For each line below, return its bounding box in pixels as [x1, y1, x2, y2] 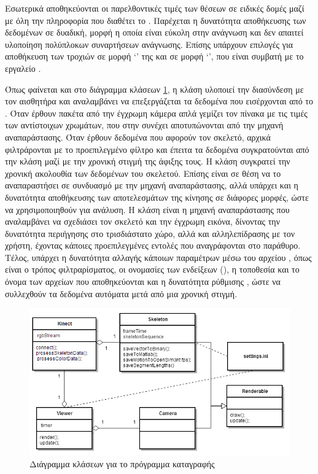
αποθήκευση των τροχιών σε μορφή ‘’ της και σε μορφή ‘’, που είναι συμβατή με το [5, 50, 304, 63]
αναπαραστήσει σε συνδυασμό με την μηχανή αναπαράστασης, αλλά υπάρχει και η [5, 179, 298, 192]
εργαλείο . [5, 61, 41, 74]
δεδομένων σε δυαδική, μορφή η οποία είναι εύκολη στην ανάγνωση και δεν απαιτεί [5, 26, 304, 39]
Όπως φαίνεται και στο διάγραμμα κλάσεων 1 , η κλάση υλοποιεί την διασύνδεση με [5, 82, 304, 95]
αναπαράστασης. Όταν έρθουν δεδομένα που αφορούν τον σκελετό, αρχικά [5, 130, 271, 143]
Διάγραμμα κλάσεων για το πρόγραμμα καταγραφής [29, 457, 215, 470]
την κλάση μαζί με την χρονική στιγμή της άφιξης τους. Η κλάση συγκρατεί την [5, 155, 290, 168]
